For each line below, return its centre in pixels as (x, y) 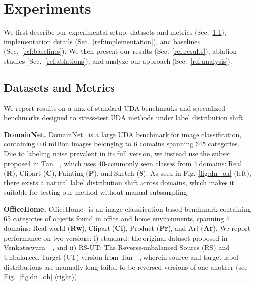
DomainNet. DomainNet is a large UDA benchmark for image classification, (123, 134)
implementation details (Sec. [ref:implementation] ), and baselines (102, 41)
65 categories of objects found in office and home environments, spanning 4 (117, 218)
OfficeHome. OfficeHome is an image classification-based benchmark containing (127, 209)
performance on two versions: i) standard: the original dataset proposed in (116, 237)
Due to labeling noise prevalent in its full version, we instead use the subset (118, 154)
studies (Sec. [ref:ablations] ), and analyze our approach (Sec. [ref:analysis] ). (118, 60)
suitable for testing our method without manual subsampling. (97, 192)
